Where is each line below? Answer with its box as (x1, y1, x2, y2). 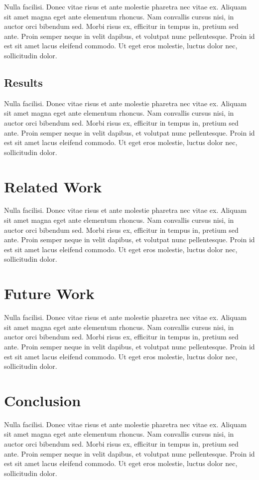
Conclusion (4, 390, 81, 410)
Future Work (4, 283, 95, 304)
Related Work (4, 176, 102, 196)
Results (4, 74, 43, 90)
